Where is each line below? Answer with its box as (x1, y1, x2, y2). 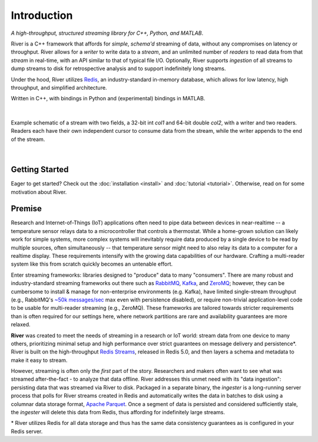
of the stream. (11, 136, 45, 143)
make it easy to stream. (11, 356, 68, 364)
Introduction (11, 9, 73, 22)
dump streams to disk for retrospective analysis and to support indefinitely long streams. (11, 65, 226, 72)
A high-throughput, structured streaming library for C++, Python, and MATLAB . (11, 30, 203, 37)
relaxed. (11, 321, 31, 328)
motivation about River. (11, 188, 67, 195)
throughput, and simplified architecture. (11, 84, 107, 91)
